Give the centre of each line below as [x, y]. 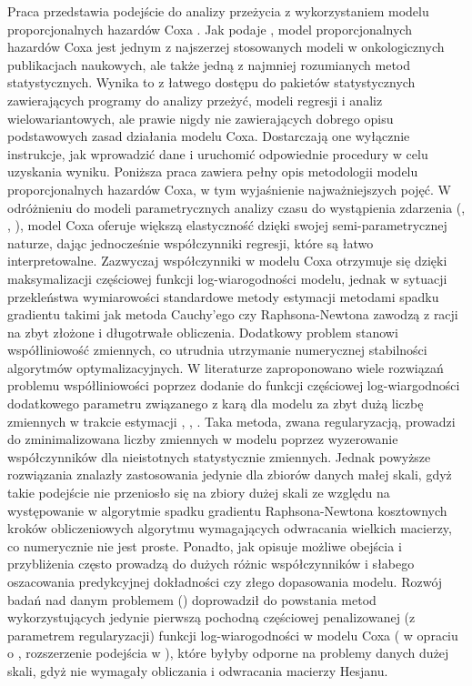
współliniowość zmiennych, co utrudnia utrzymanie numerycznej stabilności [217, 350]
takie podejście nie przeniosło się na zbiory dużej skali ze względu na [199, 493]
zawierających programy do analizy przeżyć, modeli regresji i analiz [195, 100]
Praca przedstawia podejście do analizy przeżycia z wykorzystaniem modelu [218, 11]
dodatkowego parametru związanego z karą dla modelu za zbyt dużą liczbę [216, 404]
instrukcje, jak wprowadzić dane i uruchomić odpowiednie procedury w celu [218, 153]
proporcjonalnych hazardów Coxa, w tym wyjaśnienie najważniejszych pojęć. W [229, 189]
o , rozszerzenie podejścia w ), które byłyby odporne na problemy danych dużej [228, 653]
